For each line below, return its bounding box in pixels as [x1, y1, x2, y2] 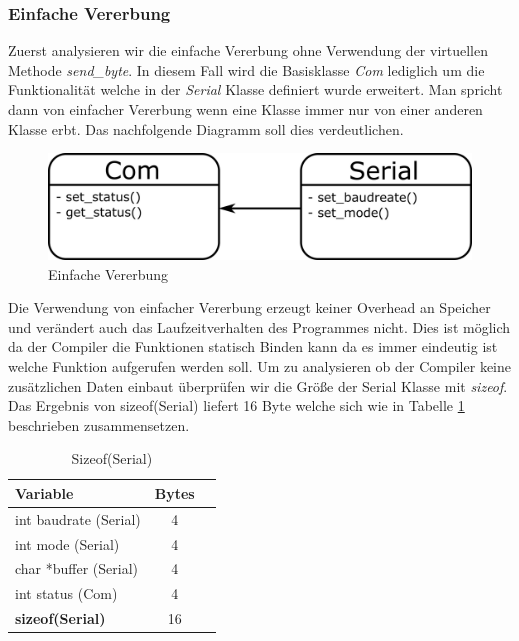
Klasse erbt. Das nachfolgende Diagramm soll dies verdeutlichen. [8, 118, 404, 139]
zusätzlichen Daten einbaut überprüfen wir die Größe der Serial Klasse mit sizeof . [8, 375, 508, 396]
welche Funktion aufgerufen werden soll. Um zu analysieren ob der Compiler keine [8, 355, 511, 376]
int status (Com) [15, 583, 118, 604]
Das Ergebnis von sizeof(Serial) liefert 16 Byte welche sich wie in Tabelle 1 [8, 395, 465, 416]
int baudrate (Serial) [15, 508, 141, 529]
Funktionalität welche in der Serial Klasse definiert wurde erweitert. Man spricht [8, 79, 503, 100]
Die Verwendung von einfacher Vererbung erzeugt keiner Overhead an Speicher [8, 297, 491, 318]
